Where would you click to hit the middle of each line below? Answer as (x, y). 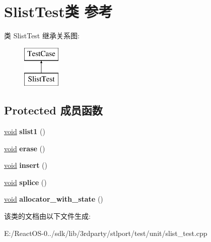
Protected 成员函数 (53, 110)
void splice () (25, 182)
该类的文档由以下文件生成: (47, 216)
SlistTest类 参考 (58, 11)
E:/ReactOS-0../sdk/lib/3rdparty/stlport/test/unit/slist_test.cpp (106, 233)
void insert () (26, 165)
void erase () (25, 148)
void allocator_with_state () (54, 199)
